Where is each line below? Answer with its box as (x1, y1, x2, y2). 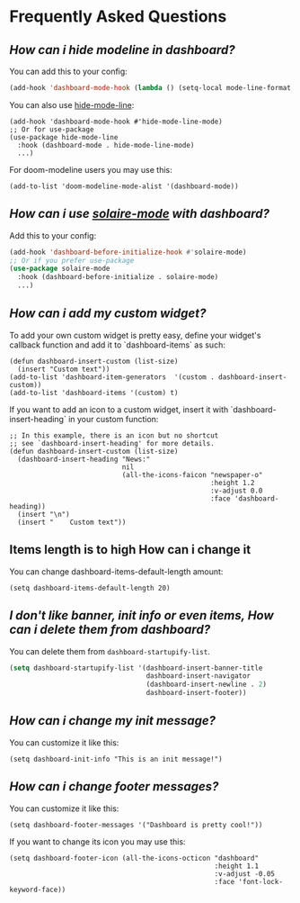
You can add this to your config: (9, 66, 128, 77)
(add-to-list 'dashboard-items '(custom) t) (9, 388, 179, 397)
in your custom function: (68, 413, 159, 424)
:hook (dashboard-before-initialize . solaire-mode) (17, 273, 219, 282)
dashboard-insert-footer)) (146, 689, 247, 698)
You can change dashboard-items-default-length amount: (9, 565, 224, 577)
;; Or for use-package (9, 124, 94, 134)
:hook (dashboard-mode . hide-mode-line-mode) (17, 140, 195, 149)
